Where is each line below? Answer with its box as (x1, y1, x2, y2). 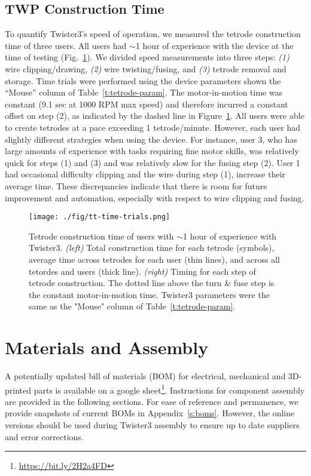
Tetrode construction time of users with (29, 229, 174, 242)
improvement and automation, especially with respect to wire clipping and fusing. (5, 191, 304, 204)
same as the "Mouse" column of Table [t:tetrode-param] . (29, 300, 236, 312)
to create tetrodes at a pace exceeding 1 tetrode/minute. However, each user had (5, 121, 301, 133)
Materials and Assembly (5, 335, 209, 360)
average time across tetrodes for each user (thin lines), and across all (29, 253, 280, 265)
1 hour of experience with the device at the (135, 39, 294, 51)
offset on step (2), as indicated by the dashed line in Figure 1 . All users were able (5, 109, 304, 122)
